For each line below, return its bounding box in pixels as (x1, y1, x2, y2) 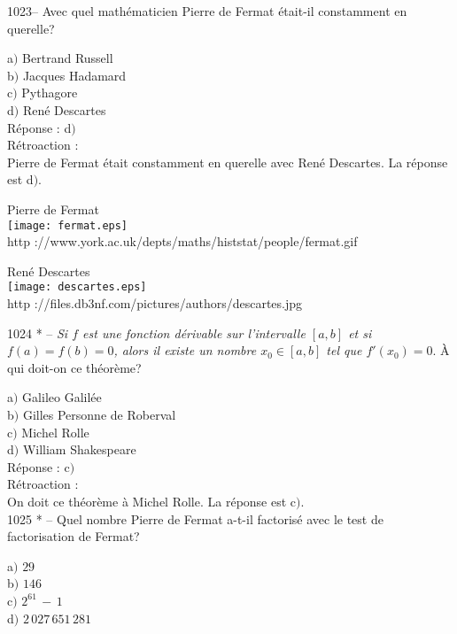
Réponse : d (7, 118, 72, 136)
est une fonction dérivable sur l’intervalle (82, 323, 306, 342)
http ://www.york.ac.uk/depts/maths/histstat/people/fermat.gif (7, 232, 358, 251)
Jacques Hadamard (22, 66, 127, 84)
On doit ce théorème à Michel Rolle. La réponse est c (7, 491, 297, 510)
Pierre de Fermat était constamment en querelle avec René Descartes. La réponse (7, 152, 448, 171)
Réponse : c (7, 457, 70, 475)
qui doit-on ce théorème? (7, 358, 142, 376)
